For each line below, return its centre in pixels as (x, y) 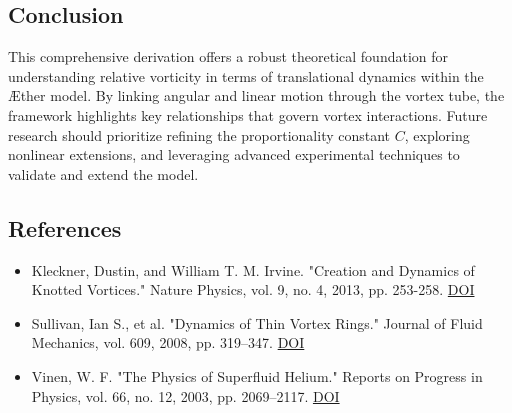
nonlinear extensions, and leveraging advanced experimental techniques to (234, 154)
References (65, 227)
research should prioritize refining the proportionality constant (199, 134)
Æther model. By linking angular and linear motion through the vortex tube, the (256, 95)
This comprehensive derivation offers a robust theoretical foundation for (228, 56)
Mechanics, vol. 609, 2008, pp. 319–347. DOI (168, 342)
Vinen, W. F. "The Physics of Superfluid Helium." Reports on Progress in (257, 375)
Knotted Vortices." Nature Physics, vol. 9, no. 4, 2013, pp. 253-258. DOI (253, 289)
